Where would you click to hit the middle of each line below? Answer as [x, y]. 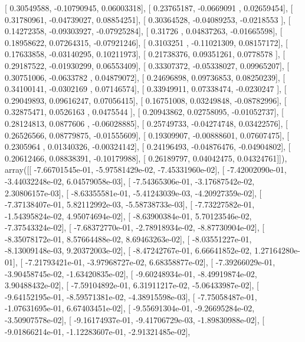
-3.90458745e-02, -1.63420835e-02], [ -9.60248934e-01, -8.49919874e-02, [131, 273]
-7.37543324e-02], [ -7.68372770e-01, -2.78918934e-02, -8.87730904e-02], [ [135, 227]
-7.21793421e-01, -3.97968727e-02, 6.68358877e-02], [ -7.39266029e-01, [150, 262]
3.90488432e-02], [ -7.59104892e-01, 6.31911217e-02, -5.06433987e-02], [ [132, 285]
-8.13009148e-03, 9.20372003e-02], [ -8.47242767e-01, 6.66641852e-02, [128, 250]
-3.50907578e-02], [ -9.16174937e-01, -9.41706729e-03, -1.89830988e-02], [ [135, 320]
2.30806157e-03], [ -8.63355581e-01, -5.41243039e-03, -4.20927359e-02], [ [133, 193]
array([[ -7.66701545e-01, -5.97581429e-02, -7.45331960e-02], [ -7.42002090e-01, [146, 170]
